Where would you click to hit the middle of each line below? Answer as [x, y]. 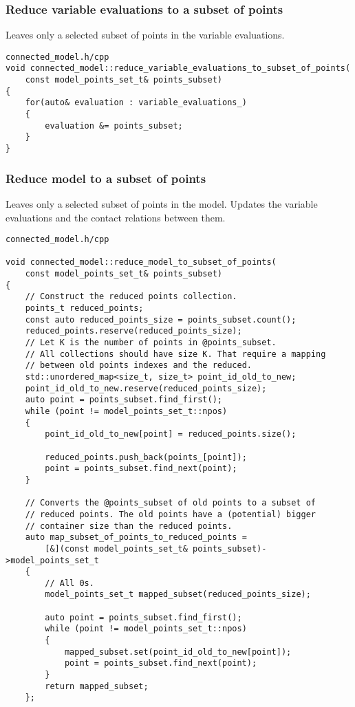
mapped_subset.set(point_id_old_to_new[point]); [178, 652]
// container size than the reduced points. [129, 526]
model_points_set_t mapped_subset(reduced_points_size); [178, 595]
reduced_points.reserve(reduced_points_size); [133, 331]
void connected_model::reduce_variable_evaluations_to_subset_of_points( [178, 68]
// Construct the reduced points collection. [131, 297]
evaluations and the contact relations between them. [116, 217]
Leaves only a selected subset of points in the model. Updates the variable [162, 203]
